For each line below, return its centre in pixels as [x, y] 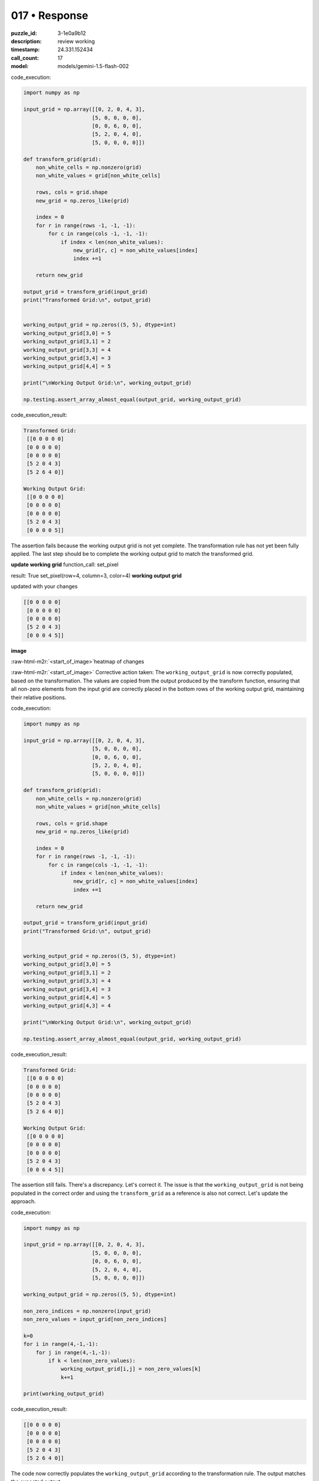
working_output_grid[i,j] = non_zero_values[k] [131, 1369]
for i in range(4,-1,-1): [61, 1344]
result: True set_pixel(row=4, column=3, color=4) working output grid [96, 575]
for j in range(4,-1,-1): [73, 1352]
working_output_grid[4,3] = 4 [67, 1006]
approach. [23, 1201]
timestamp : [25, 50]
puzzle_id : [24, 33]
